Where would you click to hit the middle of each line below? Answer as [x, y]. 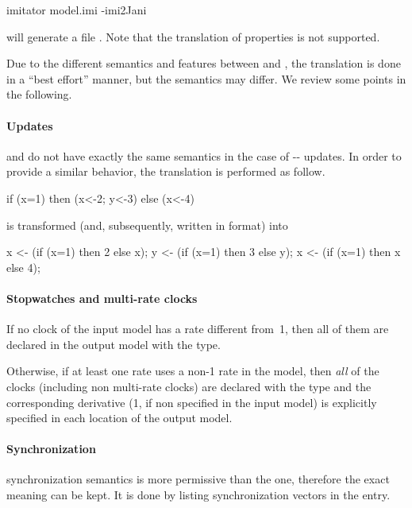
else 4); [23, 267]
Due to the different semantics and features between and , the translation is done [204, 63]
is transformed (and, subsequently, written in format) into [147, 225]
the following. [39, 94]
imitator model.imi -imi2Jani [77, 10]
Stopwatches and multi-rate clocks [102, 298]
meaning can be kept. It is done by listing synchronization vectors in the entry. [198, 495]
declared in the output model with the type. [114, 344]
